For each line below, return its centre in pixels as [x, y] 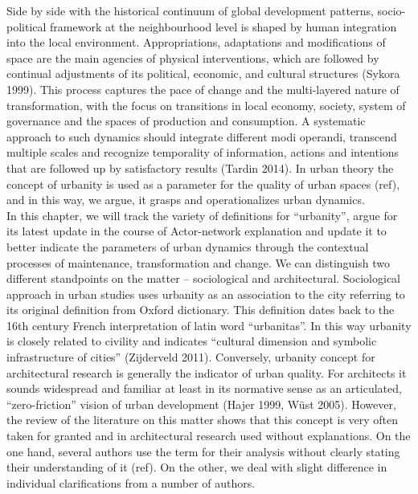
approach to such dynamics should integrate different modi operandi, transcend [202, 136]
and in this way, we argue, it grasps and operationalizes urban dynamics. [186, 200]
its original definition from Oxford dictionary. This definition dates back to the [201, 310]
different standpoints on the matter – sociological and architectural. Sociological [204, 278]
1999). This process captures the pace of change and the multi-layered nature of [203, 89]
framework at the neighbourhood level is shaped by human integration [223, 26]
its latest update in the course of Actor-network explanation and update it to [197, 231]
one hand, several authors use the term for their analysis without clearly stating [203, 451]
